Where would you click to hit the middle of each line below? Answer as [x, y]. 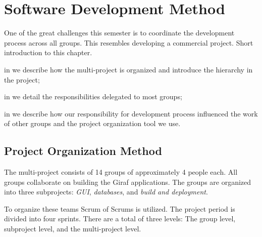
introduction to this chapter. [48, 52]
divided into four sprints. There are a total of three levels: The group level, [120, 219]
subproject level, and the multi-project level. [73, 229]
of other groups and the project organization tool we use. [92, 123]
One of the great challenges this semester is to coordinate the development [119, 33]
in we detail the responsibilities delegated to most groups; [93, 96]
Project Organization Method [83, 151]
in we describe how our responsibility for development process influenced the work [131, 113]
